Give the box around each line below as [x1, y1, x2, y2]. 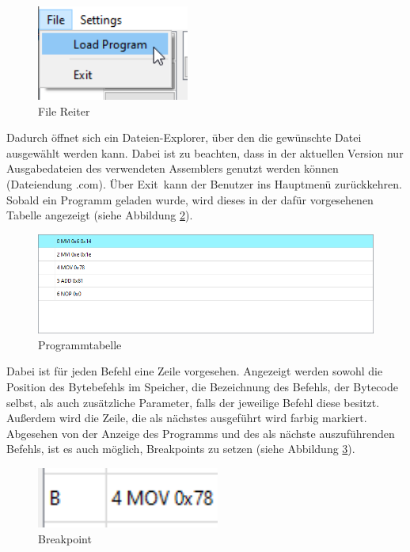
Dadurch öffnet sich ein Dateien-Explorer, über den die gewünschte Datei [6, 129, 362, 146]
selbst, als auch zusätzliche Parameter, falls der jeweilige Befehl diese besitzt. [6, 394, 380, 410]
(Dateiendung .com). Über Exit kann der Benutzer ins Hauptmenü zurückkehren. [6, 176, 402, 192]
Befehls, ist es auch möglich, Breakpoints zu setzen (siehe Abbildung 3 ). [6, 440, 355, 457]
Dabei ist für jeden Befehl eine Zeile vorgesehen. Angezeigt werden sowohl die [6, 363, 383, 379]
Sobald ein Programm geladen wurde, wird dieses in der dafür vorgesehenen [6, 191, 374, 207]
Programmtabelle [38, 336, 122, 352]
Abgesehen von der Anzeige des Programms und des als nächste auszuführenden [6, 424, 395, 441]
